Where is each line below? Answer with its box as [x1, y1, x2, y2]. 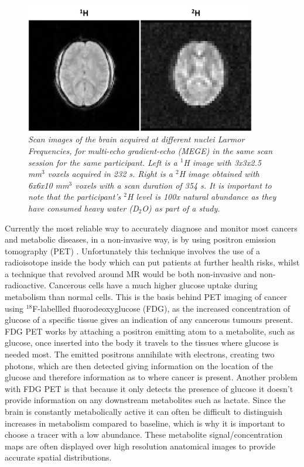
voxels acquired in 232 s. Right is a [47, 168, 173, 180]
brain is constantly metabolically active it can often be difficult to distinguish [5, 405, 283, 417]
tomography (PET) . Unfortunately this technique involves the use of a [5, 244, 260, 257]
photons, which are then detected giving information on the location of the [5, 359, 273, 371]
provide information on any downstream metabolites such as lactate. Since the [5, 394, 286, 406]
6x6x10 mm [28, 179, 69, 191]
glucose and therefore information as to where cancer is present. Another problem [5, 371, 298, 383]
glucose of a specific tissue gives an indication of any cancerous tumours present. [5, 313, 293, 326]
